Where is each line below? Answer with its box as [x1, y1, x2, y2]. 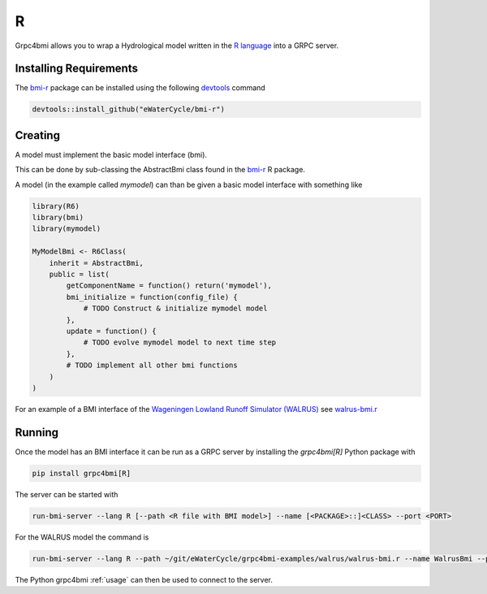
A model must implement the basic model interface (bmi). [15, 150, 207, 159]
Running [15, 425, 59, 439]
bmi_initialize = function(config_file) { [66, 293, 239, 301]
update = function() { [66, 327, 157, 336]
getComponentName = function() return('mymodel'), [66, 281, 272, 290]
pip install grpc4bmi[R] [32, 468, 131, 478]
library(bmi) [32, 213, 84, 223]
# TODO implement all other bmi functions [66, 361, 239, 370]
